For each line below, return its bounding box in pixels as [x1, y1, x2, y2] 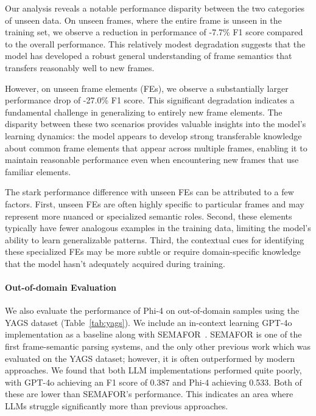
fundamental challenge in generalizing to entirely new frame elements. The [5, 105, 283, 118]
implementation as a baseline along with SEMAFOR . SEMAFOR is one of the [5, 328, 302, 341]
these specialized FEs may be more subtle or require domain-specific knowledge [5, 245, 301, 258]
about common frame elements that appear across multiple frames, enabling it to [5, 141, 307, 154]
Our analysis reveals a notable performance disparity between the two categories [5, 2, 305, 14]
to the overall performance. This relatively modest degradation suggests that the [5, 37, 306, 50]
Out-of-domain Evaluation [5, 281, 116, 294]
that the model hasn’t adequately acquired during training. [5, 257, 225, 269]
